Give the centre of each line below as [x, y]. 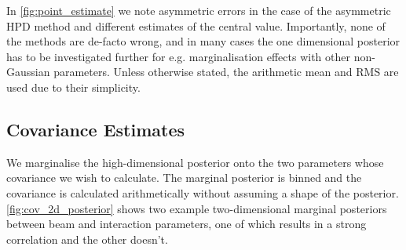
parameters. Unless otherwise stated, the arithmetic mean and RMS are [226, 72]
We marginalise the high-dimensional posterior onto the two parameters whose [195, 162]
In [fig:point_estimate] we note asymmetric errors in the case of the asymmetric [199, 10]
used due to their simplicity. [73, 87]
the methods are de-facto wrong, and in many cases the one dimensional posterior [203, 41]
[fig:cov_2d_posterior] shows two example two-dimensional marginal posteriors [197, 208]
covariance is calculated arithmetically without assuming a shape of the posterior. [203, 192]
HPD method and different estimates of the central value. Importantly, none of [196, 25]
